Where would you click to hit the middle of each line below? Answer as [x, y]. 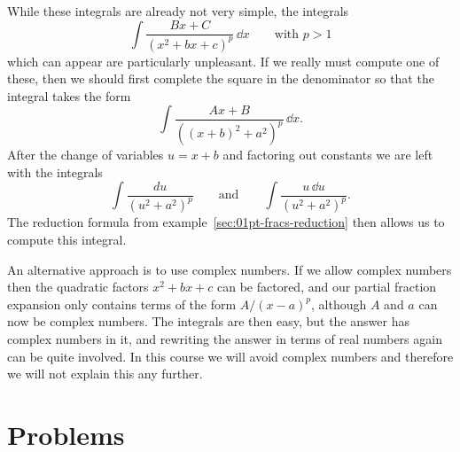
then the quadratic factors [78, 287]
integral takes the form [69, 95]
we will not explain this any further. [105, 374]
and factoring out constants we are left [328, 155]
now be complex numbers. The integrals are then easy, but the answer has [208, 321]
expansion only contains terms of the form [122, 304]
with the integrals [55, 171]
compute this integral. [67, 239]
